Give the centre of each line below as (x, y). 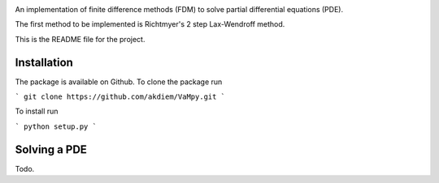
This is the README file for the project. (80, 39)
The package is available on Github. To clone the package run (119, 82)
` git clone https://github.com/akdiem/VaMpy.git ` (120, 97)
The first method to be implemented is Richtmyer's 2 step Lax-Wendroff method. (150, 24)
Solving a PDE (51, 149)
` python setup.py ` (56, 126)
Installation (44, 62)
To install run (37, 111)
